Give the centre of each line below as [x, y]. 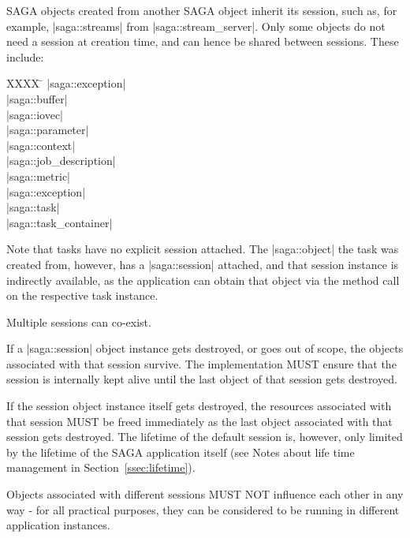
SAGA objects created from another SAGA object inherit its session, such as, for [202, 10]
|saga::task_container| [60, 222]
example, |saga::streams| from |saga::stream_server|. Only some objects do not [196, 26]
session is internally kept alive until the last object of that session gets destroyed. [202, 379]
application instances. [58, 525]
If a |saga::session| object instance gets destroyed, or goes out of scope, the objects [205, 348]
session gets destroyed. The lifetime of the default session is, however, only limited [205, 437]
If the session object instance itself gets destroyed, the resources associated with [199, 406]
